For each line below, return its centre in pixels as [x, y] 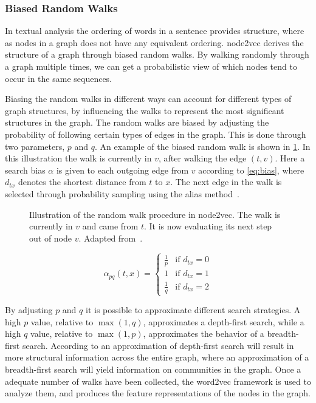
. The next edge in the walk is [226, 182]
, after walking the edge [202, 158]
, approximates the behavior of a [204, 334]
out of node [51, 238]
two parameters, [35, 146]
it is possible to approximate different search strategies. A [193, 310]
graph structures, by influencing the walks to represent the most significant [145, 110]
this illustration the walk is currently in [78, 158]
